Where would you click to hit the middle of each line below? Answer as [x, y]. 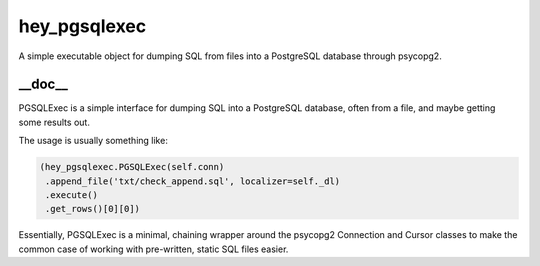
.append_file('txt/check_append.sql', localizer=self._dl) [193, 181]
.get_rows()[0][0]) [92, 209]
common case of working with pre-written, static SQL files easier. [153, 249]
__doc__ [43, 84]
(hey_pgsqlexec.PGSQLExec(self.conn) [132, 167]
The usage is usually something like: [93, 141]
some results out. [54, 122]
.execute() [72, 195]
